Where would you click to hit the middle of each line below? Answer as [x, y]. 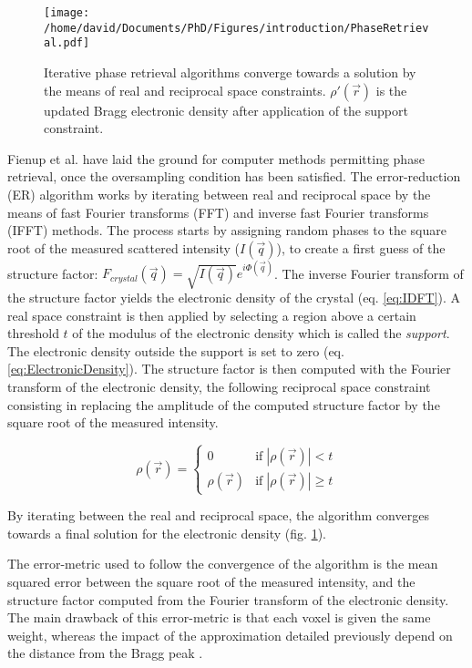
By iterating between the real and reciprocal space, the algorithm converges [218, 515]
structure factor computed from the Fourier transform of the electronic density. [228, 599]
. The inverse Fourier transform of [369, 273]
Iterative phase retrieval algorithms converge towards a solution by [230, 72]
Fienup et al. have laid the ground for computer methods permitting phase [216, 158]
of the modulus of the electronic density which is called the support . [261, 333]
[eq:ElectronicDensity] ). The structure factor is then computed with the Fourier [229, 369]
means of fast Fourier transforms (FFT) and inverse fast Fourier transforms [218, 212]
